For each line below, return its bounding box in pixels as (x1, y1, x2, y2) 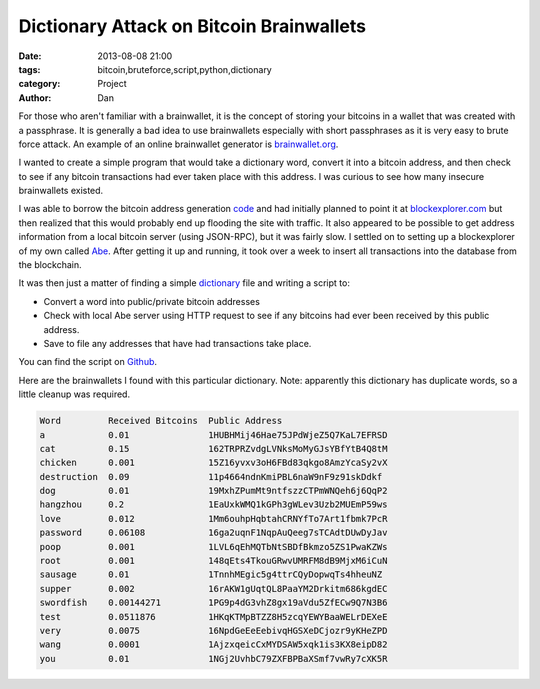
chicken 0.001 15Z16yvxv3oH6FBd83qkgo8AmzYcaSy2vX (39, 457, 388, 469)
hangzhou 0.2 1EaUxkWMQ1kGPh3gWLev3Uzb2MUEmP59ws (39, 499, 388, 510)
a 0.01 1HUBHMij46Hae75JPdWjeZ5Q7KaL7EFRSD (39, 429, 388, 440)
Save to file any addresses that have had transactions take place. (43, 337, 312, 349)
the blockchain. (18, 259, 82, 271)
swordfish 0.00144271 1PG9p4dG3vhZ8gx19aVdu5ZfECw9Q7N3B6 (39, 597, 388, 609)
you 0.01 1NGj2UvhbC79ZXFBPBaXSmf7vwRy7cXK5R (39, 653, 388, 664)
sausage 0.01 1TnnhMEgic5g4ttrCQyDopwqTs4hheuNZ (39, 569, 383, 580)
